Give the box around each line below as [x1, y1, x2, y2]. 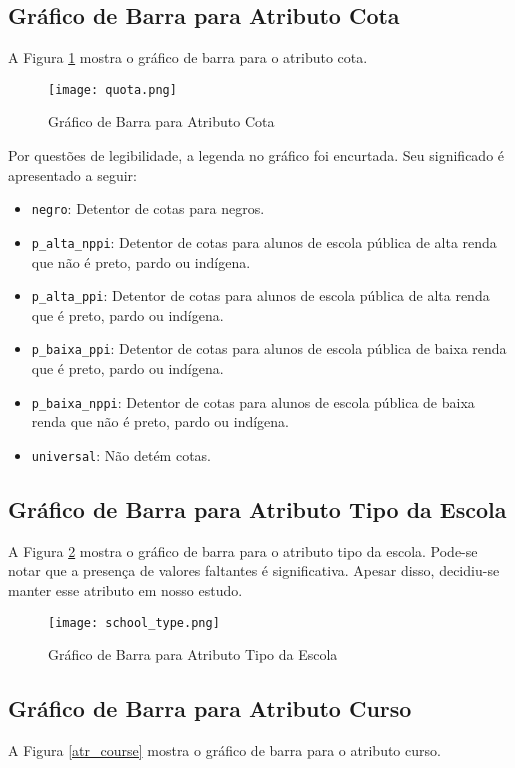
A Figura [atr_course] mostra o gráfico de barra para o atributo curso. [8, 739, 441, 760]
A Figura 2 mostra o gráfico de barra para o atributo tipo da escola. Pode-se [8, 540, 478, 561]
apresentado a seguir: [8, 164, 137, 185]
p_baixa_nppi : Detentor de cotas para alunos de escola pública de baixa [31, 391, 475, 412]
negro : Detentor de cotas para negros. [31, 198, 265, 219]
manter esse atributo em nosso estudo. [8, 579, 243, 600]
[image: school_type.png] [48, 615, 220, 630]
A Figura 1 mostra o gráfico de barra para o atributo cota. [8, 47, 368, 68]
